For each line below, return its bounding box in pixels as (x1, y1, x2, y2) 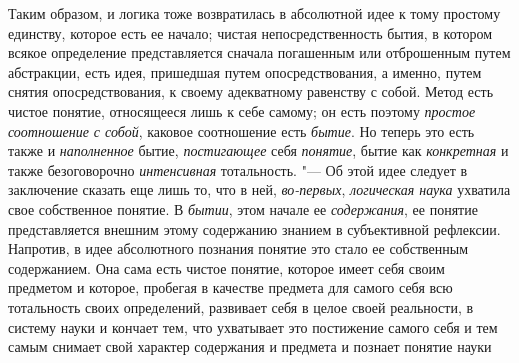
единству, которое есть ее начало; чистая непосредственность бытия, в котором (8, 22, 493, 43)
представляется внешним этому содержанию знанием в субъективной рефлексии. (8, 218, 501, 239)
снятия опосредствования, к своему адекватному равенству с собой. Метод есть (8, 81, 494, 102)
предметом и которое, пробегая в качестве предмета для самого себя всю (8, 277, 453, 298)
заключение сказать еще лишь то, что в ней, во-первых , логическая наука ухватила (8, 179, 511, 200)
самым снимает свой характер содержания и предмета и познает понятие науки (8, 336, 492, 357)
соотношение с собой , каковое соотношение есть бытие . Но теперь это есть (8, 120, 475, 141)
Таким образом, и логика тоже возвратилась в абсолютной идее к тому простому (8, 3, 501, 23)
